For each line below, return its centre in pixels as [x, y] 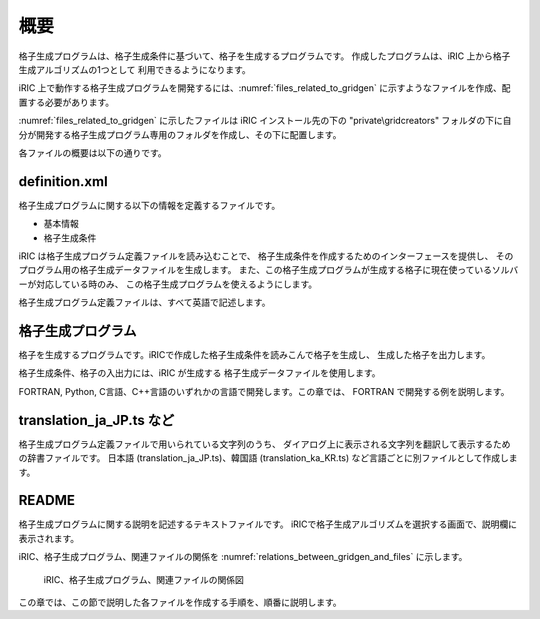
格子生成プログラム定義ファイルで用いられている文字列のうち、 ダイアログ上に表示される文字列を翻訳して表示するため [264, 444]
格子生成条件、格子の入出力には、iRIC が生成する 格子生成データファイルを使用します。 [199, 373]
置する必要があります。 [66, 102]
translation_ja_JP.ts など [96, 420]
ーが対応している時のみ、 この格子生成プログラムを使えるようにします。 [168, 284]
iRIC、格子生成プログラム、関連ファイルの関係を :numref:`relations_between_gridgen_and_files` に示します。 [243, 557]
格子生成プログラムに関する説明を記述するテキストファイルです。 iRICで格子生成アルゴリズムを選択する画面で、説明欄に [268, 524]
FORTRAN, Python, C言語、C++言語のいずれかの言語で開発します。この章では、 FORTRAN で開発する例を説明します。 [264, 391]
